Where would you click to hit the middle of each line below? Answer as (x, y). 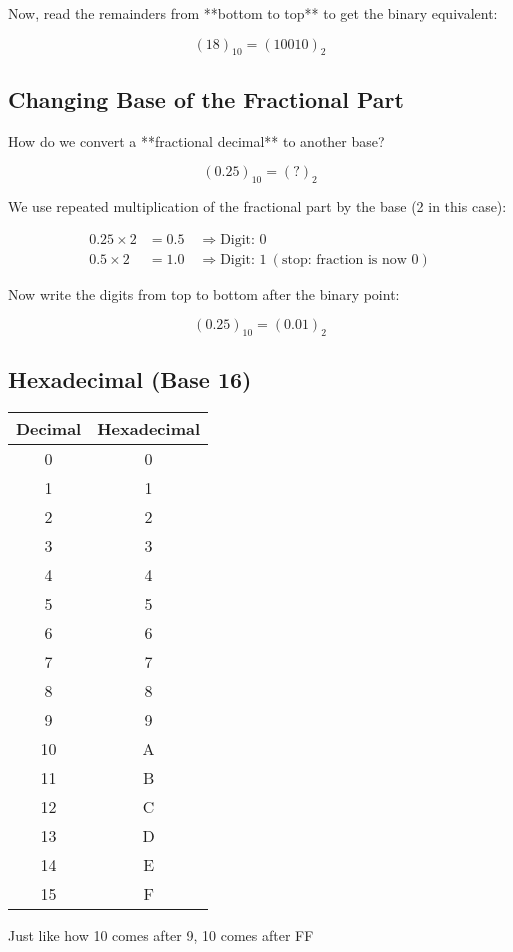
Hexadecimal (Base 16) (130, 379)
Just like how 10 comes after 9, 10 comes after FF (161, 935)
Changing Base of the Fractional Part (206, 98)
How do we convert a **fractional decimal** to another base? (196, 140)
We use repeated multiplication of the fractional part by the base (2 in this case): (257, 205)
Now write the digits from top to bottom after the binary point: (204, 293)
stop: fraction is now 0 (350, 259)
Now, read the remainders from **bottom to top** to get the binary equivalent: (253, 13)
